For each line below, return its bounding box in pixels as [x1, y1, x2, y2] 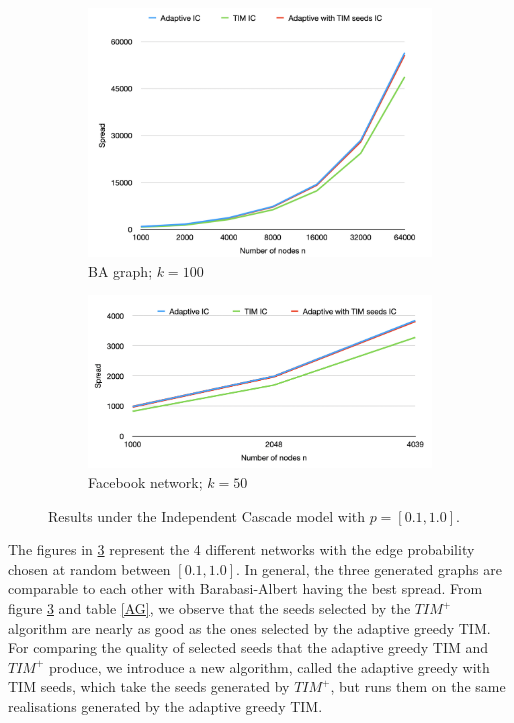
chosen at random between [8, 558, 171, 579]
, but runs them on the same [330, 676, 506, 697]
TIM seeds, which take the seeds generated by [8, 676, 290, 697]
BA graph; [88, 260, 153, 281]
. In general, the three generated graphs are [236, 558, 502, 579]
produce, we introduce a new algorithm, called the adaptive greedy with [49, 656, 490, 677]
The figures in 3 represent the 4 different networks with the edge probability [8, 539, 475, 560]
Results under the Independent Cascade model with [48, 505, 366, 526]
